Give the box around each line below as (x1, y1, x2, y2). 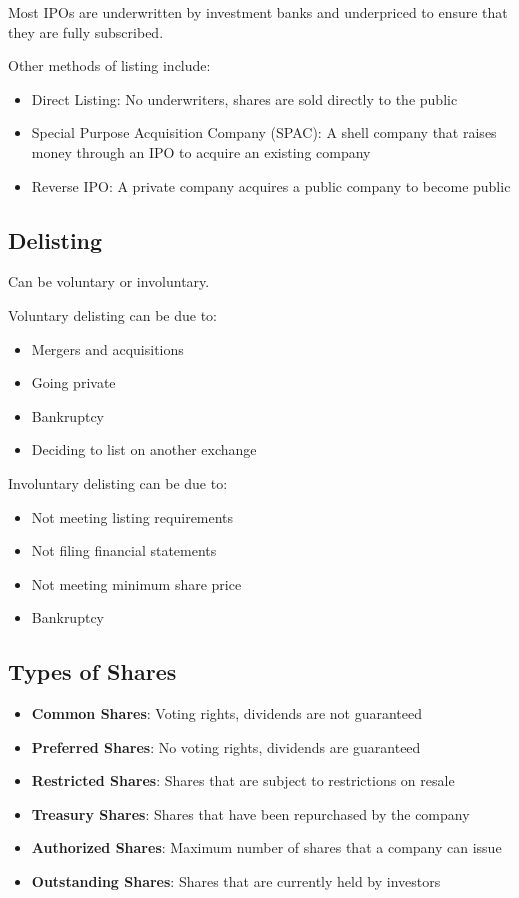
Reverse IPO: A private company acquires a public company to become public (31, 175, 511, 196)
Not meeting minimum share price (31, 573, 242, 594)
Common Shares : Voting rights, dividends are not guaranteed (31, 703, 423, 724)
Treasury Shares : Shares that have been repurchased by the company (31, 803, 470, 824)
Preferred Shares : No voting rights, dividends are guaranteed (31, 736, 421, 757)
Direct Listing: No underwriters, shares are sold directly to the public (31, 88, 458, 109)
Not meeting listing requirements (31, 506, 234, 527)
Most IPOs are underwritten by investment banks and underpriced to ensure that (8, 2, 508, 22)
